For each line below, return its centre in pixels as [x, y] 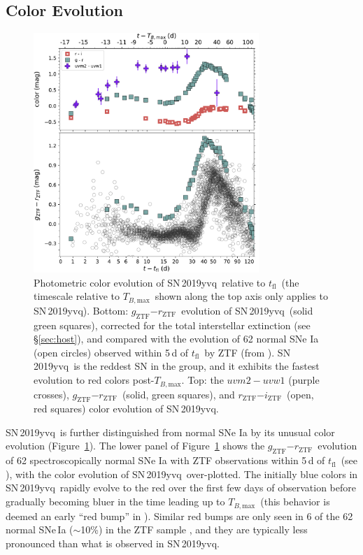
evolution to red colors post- [94, 380]
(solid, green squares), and [178, 394]
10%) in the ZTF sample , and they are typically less [194, 529]
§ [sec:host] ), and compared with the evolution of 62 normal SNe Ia [176, 339]
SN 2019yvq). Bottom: [81, 310]
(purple [304, 380]
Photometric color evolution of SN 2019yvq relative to [150, 282]
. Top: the [202, 380]
